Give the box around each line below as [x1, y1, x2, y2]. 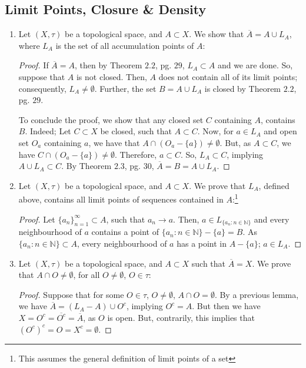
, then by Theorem [75, 59, 142, 71]
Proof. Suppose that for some [18, 288, 124, 300]
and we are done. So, [217, 59, 293, 71]
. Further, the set [94, 82, 157, 94]
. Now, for [197, 125, 234, 137]
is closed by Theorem [204, 82, 281, 94]
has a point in [177, 237, 227, 249]
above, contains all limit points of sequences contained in [18, 193, 224, 205]
